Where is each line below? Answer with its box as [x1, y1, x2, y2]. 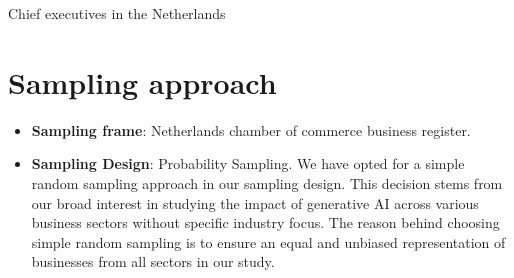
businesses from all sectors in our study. [31, 251, 275, 272]
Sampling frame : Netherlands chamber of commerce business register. [31, 119, 471, 140]
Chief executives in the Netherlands [8, 3, 226, 23]
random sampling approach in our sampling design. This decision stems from [31, 172, 503, 193]
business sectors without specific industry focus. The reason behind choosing [31, 212, 500, 233]
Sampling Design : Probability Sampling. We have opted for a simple [31, 153, 465, 174]
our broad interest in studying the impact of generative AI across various [31, 192, 479, 213]
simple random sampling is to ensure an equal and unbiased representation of [31, 231, 506, 252]
